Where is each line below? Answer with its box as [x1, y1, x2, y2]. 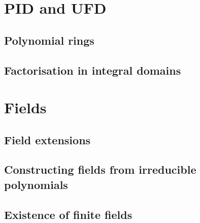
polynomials [4, 176, 68, 192]
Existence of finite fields [4, 206, 132, 222]
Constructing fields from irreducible [4, 162, 196, 177]
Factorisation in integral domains [4, 62, 181, 78]
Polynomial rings [4, 32, 94, 48]
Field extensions [4, 132, 91, 147]
